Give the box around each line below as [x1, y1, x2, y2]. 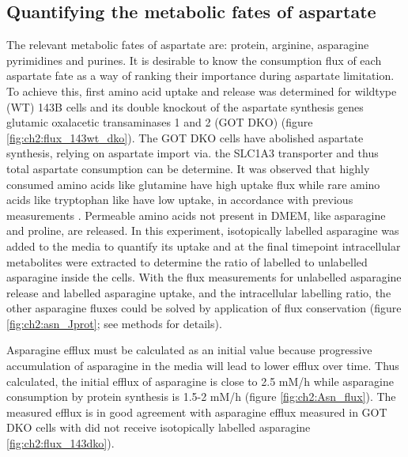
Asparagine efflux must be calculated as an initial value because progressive [6, 342, 372, 358]
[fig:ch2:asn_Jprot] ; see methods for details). [6, 315, 222, 331]
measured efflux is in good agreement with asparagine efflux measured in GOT [6, 403, 387, 420]
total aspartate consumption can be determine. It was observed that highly [6, 160, 370, 176]
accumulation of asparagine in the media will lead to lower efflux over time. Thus [6, 357, 399, 374]
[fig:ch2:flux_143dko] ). [6, 435, 115, 451]
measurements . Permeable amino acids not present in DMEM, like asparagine [6, 206, 386, 223]
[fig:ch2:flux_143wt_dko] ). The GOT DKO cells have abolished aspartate [6, 129, 364, 145]
